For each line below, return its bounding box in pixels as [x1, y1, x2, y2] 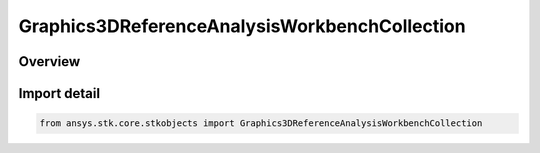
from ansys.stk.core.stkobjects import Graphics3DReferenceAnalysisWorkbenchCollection [39, 118, 483, 129]
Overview [18, 53, 81, 70]
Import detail [18, 85, 100, 102]
